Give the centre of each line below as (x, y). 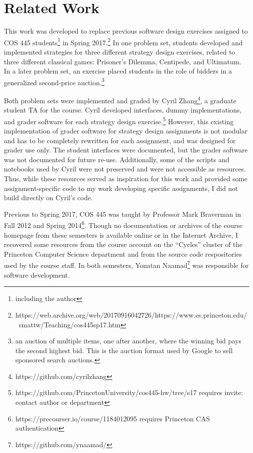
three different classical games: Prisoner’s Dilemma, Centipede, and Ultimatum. (123, 61)
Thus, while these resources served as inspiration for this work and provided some (126, 179)
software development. (37, 274)
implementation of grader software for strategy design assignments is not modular (126, 131)
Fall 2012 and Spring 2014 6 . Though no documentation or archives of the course (123, 225)
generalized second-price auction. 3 (54, 81)
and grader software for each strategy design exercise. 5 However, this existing (119, 120)
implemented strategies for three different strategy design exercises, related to (120, 51)
